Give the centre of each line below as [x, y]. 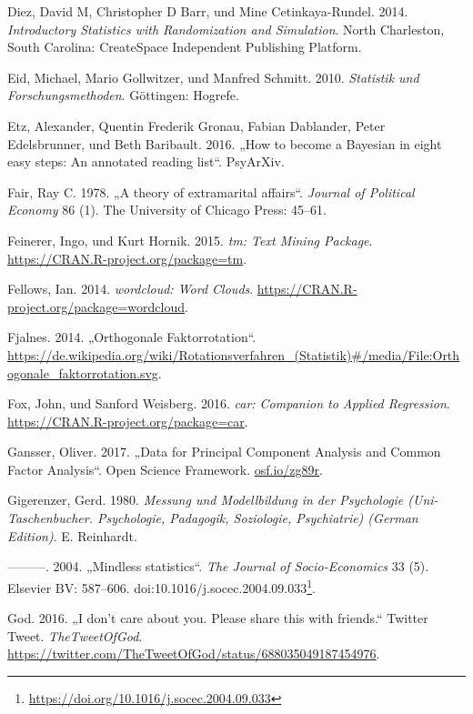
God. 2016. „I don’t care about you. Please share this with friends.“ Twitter [218, 618]
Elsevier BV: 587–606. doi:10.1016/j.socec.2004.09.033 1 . [161, 586]
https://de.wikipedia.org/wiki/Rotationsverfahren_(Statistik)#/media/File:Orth [234, 354]
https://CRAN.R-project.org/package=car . [128, 421]
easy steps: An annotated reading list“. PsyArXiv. [146, 161]
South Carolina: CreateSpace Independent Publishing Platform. [185, 47]
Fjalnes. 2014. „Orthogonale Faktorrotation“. [132, 337]
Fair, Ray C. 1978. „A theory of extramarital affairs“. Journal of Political [211, 191]
